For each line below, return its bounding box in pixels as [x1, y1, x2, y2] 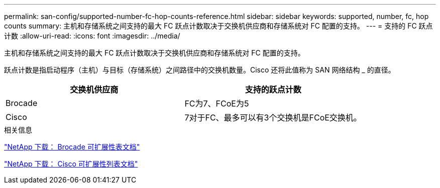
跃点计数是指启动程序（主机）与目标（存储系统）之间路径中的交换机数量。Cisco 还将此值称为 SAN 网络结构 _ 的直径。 [4, 65, 395, 74]
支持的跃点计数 [245, 84, 301, 94]
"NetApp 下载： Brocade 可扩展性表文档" [4, 142, 140, 151]
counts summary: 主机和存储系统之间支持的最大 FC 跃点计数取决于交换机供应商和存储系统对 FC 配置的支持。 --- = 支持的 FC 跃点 [4, 21, 433, 30]
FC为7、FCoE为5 [184, 98, 249, 108]
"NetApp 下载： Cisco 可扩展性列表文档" [4, 159, 138, 168]
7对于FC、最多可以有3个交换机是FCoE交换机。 [184, 112, 362, 122]
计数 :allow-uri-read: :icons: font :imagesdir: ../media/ [4, 31, 180, 40]
